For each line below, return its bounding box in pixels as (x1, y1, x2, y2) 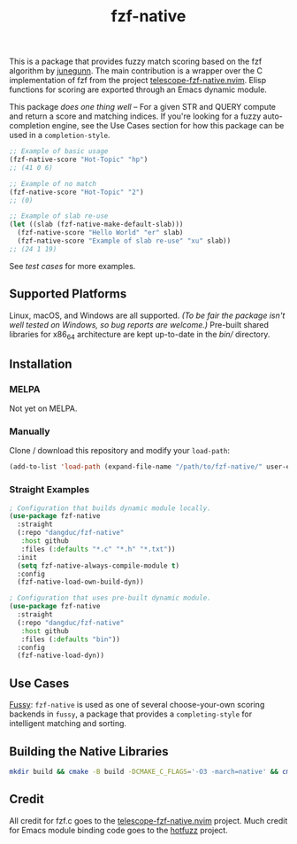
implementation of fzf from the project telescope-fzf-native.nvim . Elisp (9, 75, 267, 86)
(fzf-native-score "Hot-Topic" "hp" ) (9, 155, 148, 165)
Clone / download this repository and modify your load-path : (9, 445, 230, 456)
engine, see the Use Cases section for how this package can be (51, 120, 285, 131)
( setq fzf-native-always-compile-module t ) (17, 561, 179, 570)
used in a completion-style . (9, 130, 110, 141)
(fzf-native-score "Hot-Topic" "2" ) (9, 188, 144, 197)
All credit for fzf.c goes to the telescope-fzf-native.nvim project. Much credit (9, 815, 288, 825)
